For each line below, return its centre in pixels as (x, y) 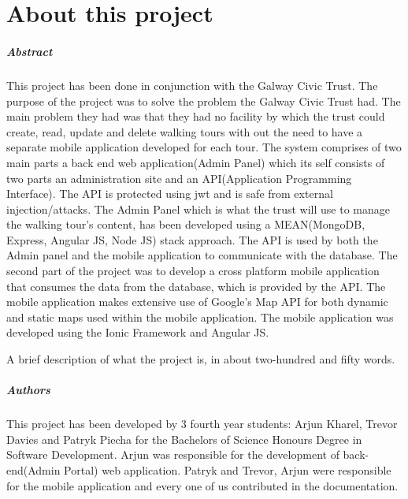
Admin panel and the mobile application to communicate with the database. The (202, 255)
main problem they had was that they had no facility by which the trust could (196, 116)
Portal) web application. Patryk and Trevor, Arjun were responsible (228, 469)
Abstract (30, 51)
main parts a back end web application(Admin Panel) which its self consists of (196, 162)
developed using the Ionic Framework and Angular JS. (138, 332)
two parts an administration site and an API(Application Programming (179, 178)
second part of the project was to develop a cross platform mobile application (193, 271)
